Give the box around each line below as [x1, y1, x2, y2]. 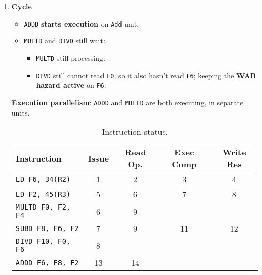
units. [11, 107, 30, 118]
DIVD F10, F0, [15, 237, 71, 246]
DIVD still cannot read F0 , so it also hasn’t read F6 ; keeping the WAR [36, 70, 257, 80]
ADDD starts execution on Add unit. [24, 18, 139, 29]
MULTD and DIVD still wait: [24, 35, 105, 46]
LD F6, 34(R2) [15, 175, 71, 184]
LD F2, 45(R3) [15, 190, 71, 198]
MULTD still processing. [36, 52, 105, 63]
